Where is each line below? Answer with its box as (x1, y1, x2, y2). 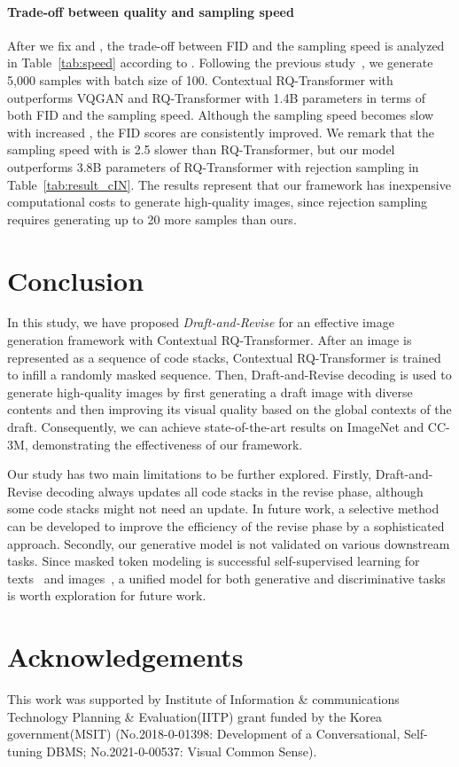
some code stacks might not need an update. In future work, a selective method (7, 499, 440, 518)
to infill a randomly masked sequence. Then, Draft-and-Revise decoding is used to (7, 365, 452, 384)
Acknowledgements (7, 638, 244, 675)
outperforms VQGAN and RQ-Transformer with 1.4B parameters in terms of (7, 88, 426, 106)
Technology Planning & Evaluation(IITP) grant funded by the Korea (7, 707, 383, 725)
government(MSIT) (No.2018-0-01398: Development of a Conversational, (7, 724, 401, 743)
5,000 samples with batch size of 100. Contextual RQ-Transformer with (7, 70, 393, 89)
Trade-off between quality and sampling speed (7, 2, 294, 20)
